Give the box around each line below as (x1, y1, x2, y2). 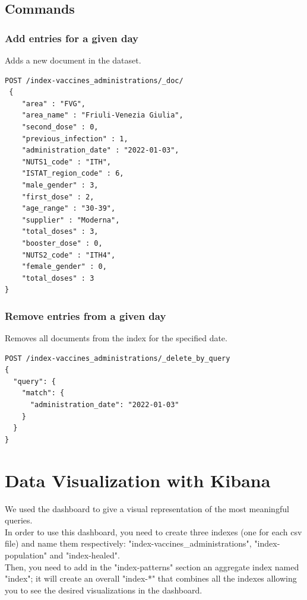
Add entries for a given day (5, 30, 138, 45)
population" (5, 548, 47, 561)
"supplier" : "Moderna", (21, 215, 120, 224)
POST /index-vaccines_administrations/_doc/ (5, 76, 183, 85)
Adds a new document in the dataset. (5, 54, 141, 66)
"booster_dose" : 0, (21, 239, 103, 247)
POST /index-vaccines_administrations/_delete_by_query (5, 354, 230, 363)
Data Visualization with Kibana (5, 468, 271, 492)
